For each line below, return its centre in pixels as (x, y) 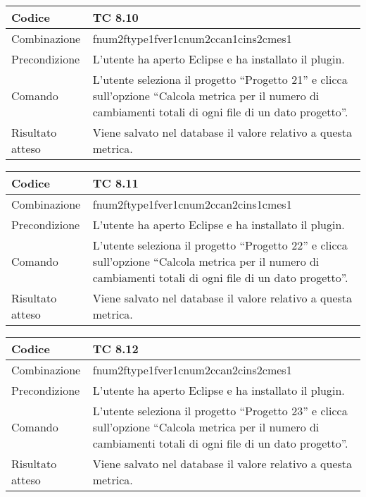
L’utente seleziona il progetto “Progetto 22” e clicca (220, 245)
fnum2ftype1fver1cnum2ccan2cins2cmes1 (192, 370)
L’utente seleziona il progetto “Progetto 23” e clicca (220, 411)
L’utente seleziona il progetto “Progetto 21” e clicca (220, 79)
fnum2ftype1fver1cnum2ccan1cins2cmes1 (192, 38)
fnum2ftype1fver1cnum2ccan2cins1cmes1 (192, 204)
